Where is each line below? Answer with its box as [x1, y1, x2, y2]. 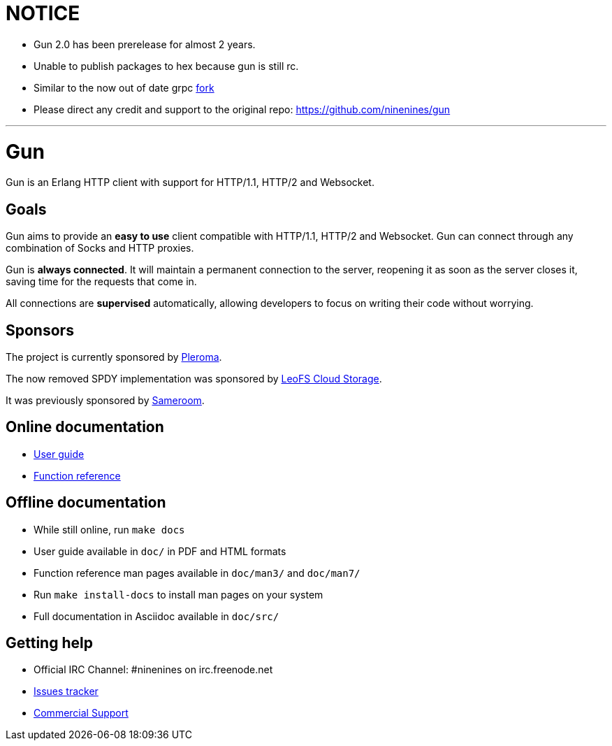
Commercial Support [34, 707, 129, 719]
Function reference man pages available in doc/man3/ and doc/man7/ [34, 566, 360, 579]
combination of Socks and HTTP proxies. [6, 242, 194, 254]
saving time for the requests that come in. [6, 275, 197, 288]
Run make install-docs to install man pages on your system [34, 588, 323, 601]
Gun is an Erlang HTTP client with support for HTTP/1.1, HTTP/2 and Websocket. [6, 176, 374, 189]
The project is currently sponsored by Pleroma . [6, 350, 222, 363]
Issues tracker [34, 685, 99, 698]
